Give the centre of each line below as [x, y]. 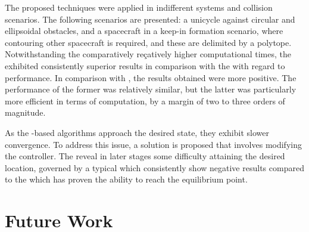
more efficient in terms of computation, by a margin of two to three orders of [145, 100]
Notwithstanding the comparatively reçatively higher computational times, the [148, 54]
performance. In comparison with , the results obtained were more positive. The [151, 77]
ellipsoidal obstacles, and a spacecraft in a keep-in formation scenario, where [144, 31]
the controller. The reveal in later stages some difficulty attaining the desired [145, 156]
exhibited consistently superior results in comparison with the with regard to [145, 65]
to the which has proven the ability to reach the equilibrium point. [126, 179]
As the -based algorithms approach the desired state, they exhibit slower [137, 132]
